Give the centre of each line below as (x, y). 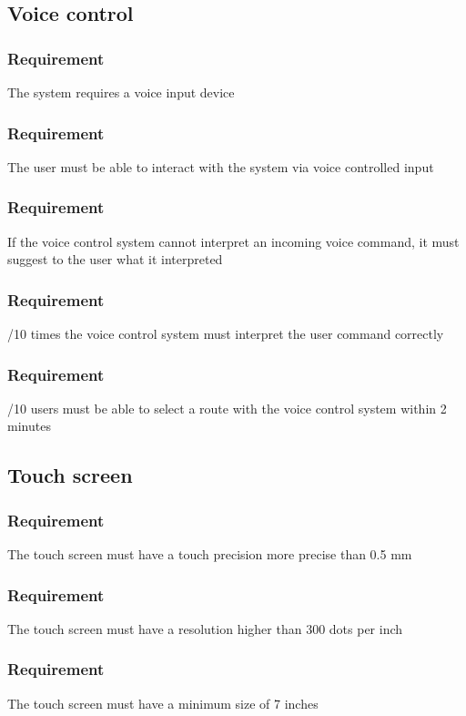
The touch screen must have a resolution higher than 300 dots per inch (205, 628)
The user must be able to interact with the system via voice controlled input (221, 166)
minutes (29, 426)
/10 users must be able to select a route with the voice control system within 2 (227, 408)
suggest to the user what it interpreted (115, 259)
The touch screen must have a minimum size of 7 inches (163, 703)
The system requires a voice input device (121, 92)
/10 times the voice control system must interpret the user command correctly (226, 334)
